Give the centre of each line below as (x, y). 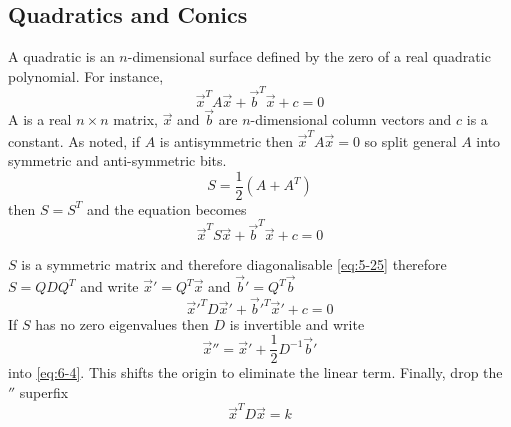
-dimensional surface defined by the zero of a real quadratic (309, 56)
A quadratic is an (61, 56)
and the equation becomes (166, 208)
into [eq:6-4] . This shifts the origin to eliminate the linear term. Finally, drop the (255, 372)
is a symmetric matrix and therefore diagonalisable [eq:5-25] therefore (234, 264)
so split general (410, 140)
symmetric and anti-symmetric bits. (117, 160)
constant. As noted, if (74, 140)
